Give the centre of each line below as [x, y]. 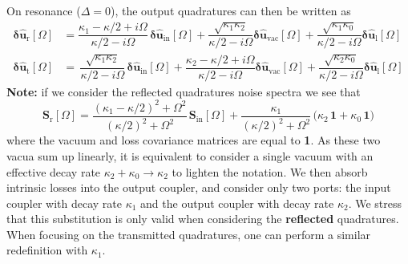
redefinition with [47, 250]
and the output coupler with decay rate [237, 203]
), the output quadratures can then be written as [231, 10]
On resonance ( [44, 10]
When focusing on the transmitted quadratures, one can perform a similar [189, 234]
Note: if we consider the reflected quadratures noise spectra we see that [184, 91]
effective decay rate [54, 171]
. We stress [375, 203]
